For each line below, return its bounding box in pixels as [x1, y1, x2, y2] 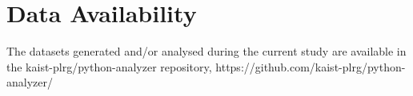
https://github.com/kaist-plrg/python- [215, 58, 406, 75]
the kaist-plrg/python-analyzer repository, [6, 58, 212, 75]
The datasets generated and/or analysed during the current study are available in [6, 43, 407, 60]
